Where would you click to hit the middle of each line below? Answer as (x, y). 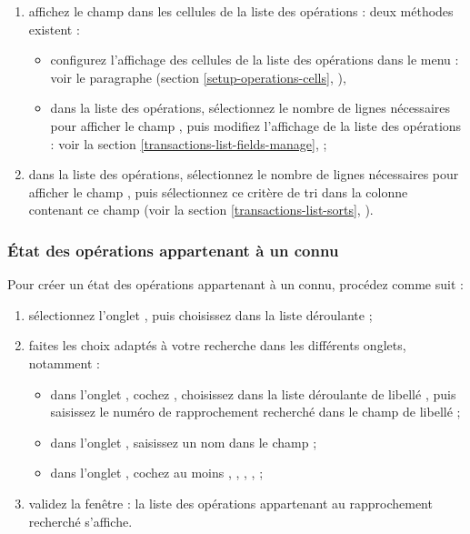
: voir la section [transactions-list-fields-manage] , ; (189, 143)
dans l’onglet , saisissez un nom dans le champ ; (184, 442)
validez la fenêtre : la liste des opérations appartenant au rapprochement (230, 503)
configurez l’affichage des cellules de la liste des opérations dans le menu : (255, 60)
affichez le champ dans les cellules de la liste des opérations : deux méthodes (241, 11)
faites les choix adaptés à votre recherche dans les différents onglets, (217, 345)
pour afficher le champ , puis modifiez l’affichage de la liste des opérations (256, 125)
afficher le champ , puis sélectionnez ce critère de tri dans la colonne (218, 191)
